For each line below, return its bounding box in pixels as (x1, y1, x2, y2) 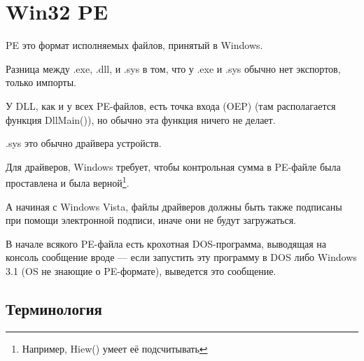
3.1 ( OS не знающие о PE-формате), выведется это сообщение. (6, 263, 276, 278)
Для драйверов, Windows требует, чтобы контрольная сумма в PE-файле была (6, 159, 341, 174)
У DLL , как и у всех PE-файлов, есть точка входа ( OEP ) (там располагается (6, 98, 336, 113)
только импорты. (6, 75, 76, 90)
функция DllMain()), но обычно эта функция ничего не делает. (6, 112, 276, 127)
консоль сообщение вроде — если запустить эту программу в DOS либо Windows (6, 250, 357, 264)
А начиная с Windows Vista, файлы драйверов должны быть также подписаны (6, 199, 342, 213)
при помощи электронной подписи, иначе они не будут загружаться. (6, 213, 296, 227)
